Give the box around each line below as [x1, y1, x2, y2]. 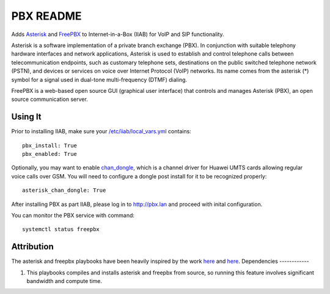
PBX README [11, 9, 82, 23]
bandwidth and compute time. [26, 277, 102, 284]
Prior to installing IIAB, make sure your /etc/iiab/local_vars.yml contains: [11, 128, 192, 135]
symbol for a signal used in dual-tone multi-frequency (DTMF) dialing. [11, 76, 188, 83]
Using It [11, 112, 42, 122]
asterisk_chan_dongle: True [22, 187, 106, 194]
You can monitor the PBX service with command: [11, 211, 134, 219]
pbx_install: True [22, 142, 78, 149]
